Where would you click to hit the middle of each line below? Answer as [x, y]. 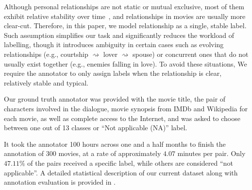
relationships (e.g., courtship [46, 54]
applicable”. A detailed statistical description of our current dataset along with [121, 172]
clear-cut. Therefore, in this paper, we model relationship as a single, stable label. [125, 26]
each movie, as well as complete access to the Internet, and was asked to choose [122, 118]
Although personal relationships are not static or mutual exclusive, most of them [124, 6]
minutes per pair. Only [211, 153]
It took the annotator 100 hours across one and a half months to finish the [115, 144]
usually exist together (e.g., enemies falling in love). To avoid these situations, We [126, 63]
